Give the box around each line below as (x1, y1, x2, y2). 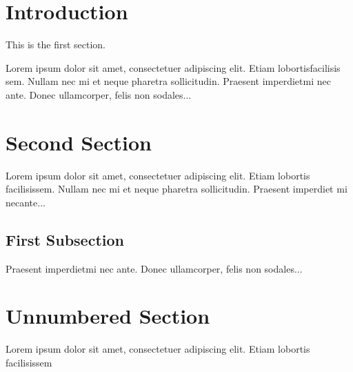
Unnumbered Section (6, 302, 210, 330)
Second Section (6, 128, 152, 156)
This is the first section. (6, 37, 105, 52)
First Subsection (6, 228, 124, 250)
